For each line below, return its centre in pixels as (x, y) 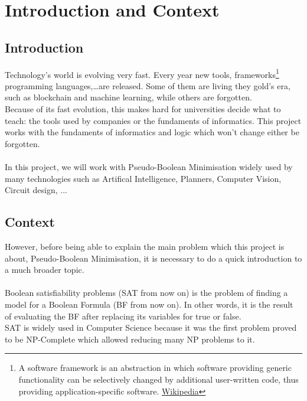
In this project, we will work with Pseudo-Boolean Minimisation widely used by (149, 166)
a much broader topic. (45, 270)
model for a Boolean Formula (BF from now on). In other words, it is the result (149, 304)
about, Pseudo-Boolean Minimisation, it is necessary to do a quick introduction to (153, 258)
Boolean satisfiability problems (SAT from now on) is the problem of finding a (146, 293)
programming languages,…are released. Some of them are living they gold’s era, (148, 85)
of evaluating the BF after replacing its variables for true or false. (123, 316)
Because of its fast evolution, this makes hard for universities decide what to (143, 109)
